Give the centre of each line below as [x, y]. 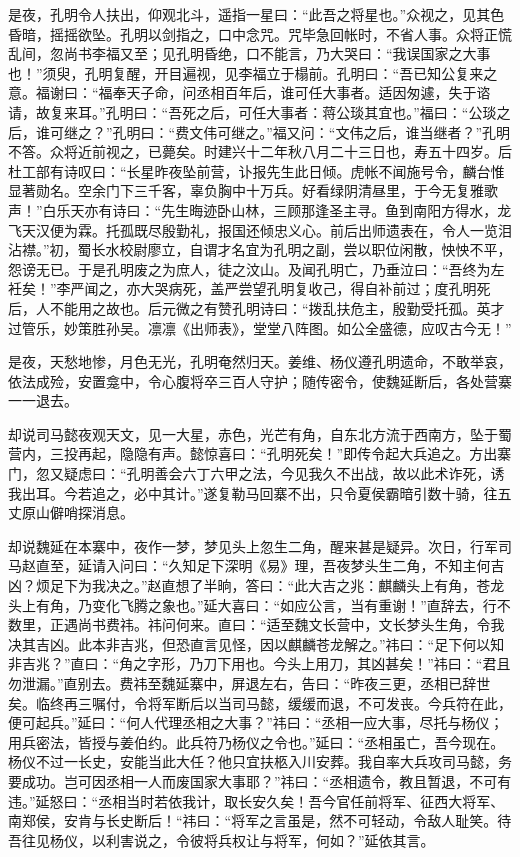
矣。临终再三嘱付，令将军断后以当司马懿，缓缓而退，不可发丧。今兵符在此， [260, 702]
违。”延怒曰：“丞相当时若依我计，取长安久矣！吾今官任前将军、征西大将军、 [256, 800]
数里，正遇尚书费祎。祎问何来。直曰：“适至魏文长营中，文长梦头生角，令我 [256, 624]
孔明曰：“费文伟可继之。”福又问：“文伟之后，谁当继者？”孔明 [311, 131]
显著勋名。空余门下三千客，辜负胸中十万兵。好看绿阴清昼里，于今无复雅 [246, 190]
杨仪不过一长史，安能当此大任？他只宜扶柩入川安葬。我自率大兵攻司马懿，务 [260, 761]
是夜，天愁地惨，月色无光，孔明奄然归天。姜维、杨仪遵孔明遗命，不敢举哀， [260, 361]
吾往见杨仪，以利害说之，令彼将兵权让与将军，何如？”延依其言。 [221, 839]
